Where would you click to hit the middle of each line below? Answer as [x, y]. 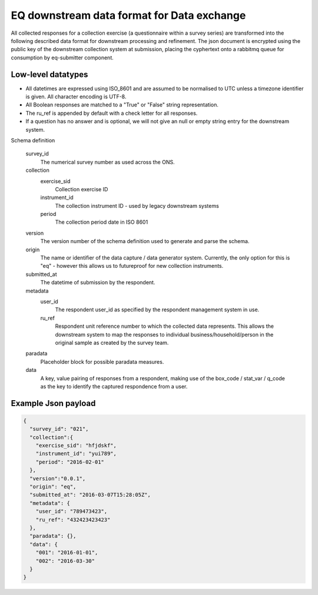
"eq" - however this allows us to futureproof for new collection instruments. [132, 266]
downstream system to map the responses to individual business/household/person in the [164, 334]
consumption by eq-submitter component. [62, 57]
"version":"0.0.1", [58, 478]
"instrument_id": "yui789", [76, 454]
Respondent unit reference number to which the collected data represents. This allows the [164, 326]
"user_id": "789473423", [72, 511]
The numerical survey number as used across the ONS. [107, 162]
